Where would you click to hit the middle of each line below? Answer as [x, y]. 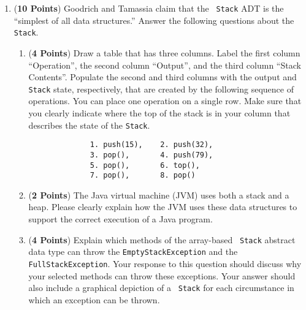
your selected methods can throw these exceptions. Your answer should [162, 275]
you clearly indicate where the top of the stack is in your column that [159, 112]
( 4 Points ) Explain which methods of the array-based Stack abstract [162, 239]
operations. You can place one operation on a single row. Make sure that [165, 101]
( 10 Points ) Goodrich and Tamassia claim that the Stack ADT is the [149, 8]
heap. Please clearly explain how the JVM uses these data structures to [163, 207]
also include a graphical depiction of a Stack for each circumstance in [161, 288]
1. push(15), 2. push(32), [151, 145]
